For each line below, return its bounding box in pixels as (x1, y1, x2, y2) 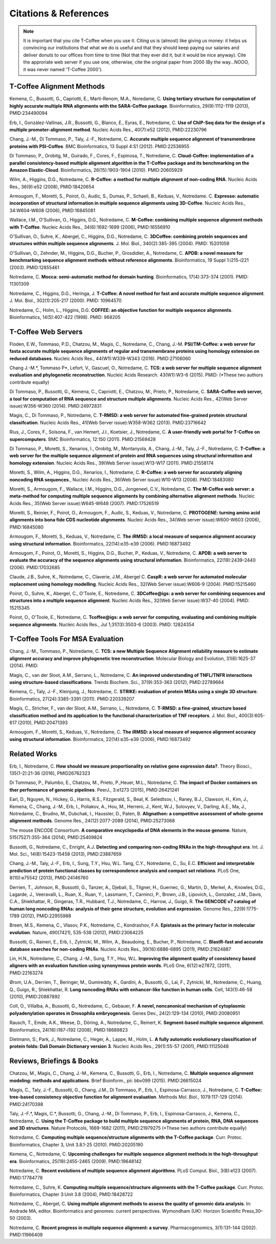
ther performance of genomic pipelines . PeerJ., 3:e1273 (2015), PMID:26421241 (9, 787, 179, 793)
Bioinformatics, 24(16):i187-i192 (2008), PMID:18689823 (9, 1027, 128, 1033)
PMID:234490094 (9, 110, 48, 116)
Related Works (9, 749, 57, 758)
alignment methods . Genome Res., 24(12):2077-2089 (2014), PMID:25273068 (9, 818, 175, 824)
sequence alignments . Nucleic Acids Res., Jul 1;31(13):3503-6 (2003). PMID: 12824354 (9, 621, 195, 628)
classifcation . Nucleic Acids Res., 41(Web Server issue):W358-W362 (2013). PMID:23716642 (9, 419, 206, 426)
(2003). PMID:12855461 (9, 264, 60, 270)
